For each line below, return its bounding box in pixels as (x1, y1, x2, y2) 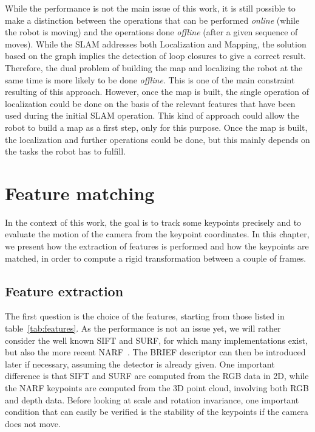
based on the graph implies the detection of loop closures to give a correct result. (5, 49, 306, 62)
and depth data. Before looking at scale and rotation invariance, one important (5, 393, 299, 406)
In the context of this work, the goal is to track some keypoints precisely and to (5, 215, 302, 228)
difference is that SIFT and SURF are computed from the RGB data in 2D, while (5, 369, 309, 382)
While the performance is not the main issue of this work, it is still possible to (5, 2, 296, 14)
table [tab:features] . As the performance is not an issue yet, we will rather (5, 322, 281, 335)
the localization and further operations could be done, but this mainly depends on (5, 133, 310, 145)
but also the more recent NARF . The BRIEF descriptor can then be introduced (5, 346, 306, 358)
